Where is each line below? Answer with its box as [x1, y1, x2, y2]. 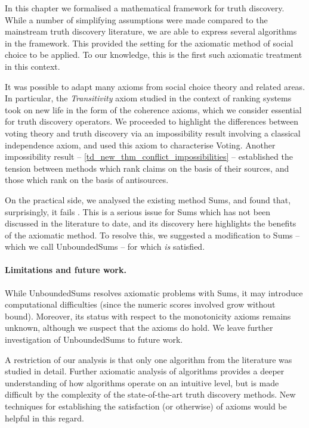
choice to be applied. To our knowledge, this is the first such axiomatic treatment [5, 48, 302, 61]
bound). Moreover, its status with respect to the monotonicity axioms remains [5, 309, 291, 322]
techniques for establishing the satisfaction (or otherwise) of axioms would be [5, 400, 287, 413]
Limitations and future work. [5, 263, 126, 276]
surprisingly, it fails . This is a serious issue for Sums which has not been [5, 205, 271, 218]
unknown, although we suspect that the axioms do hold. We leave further [5, 321, 273, 334]
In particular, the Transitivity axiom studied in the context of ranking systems [5, 92, 292, 104]
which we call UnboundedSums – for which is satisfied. [5, 240, 205, 253]
